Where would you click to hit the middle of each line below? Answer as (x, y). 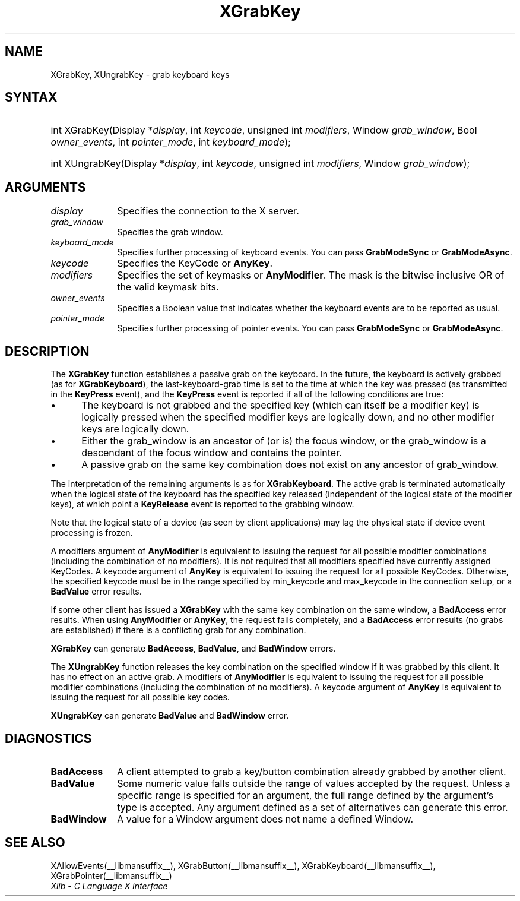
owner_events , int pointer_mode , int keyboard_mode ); (171, 142)
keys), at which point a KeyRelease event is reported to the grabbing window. (202, 504)
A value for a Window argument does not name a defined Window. (265, 819)
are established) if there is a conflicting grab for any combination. (178, 630)
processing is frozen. (92, 533)
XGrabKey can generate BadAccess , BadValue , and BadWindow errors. (193, 649)
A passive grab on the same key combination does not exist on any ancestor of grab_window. (290, 465)
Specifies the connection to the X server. (208, 211)
